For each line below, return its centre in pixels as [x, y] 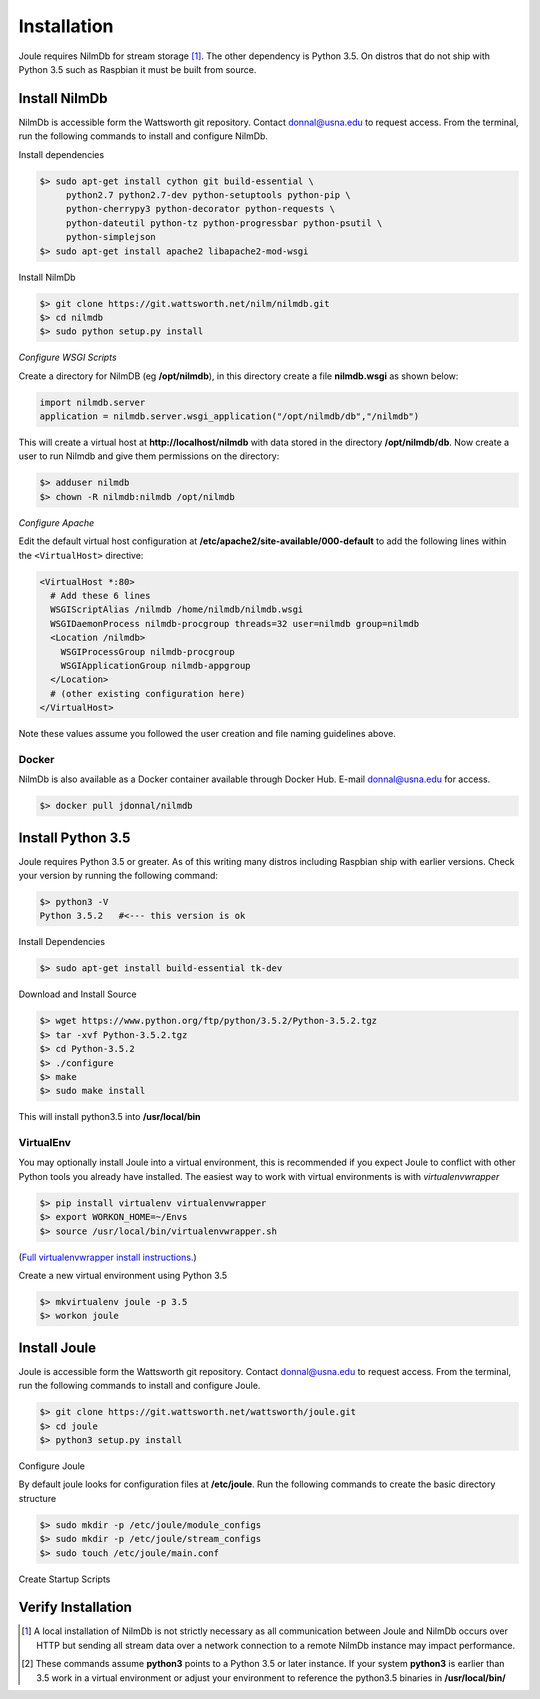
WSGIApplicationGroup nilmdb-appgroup [155, 665]
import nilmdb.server [92, 402]
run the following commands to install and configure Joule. [139, 1386]
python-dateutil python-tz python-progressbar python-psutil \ [224, 223]
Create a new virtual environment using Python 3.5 [123, 1275]
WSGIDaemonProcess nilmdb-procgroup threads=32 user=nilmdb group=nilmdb [235, 623]
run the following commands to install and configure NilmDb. [143, 136]
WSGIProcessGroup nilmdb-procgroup [147, 651]
